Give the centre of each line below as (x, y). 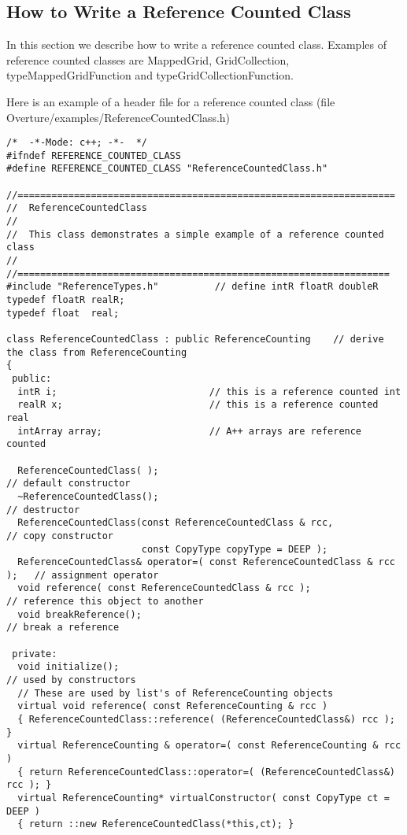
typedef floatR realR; (66, 300)
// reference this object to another (105, 602)
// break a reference (63, 628)
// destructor (43, 510)
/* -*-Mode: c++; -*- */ (77, 143)
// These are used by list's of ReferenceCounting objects (176, 693)
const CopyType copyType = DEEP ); (235, 549)
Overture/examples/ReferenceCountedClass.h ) (118, 117)
